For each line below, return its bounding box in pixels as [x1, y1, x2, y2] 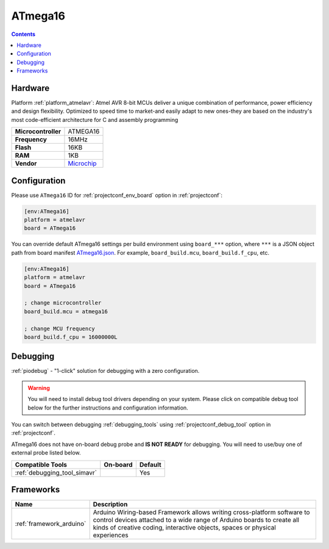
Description [93, 500, 128, 509]
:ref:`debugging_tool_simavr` [15, 468, 97, 476]
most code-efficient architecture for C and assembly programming [11, 116, 179, 123]
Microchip [68, 159, 97, 168]
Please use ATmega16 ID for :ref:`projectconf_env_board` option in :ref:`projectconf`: [11, 191, 222, 199]
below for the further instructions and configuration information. [27, 404, 188, 411]
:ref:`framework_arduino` [15, 520, 87, 528]
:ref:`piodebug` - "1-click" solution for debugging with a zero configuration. [11, 367, 200, 375]
